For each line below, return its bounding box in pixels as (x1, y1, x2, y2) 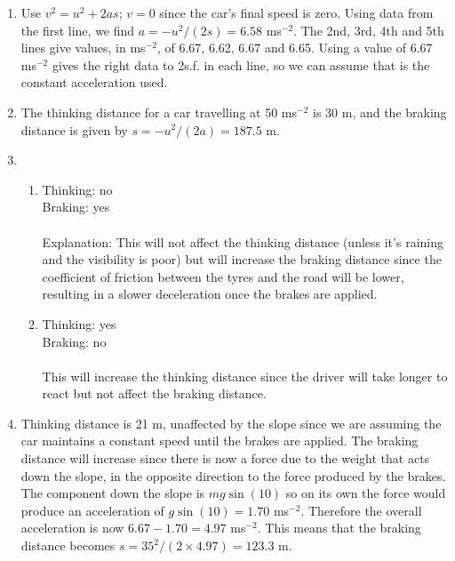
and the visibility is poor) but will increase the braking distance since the (42, 250, 442, 268)
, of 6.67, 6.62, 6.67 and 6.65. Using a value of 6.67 (156, 38, 433, 57)
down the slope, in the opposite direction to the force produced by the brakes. (20, 466, 446, 485)
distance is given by (20, 120, 128, 139)
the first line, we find (20, 20, 135, 39)
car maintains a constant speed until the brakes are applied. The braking (20, 431, 419, 450)
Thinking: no (42, 180, 113, 198)
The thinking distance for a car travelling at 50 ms (20, 102, 298, 121)
